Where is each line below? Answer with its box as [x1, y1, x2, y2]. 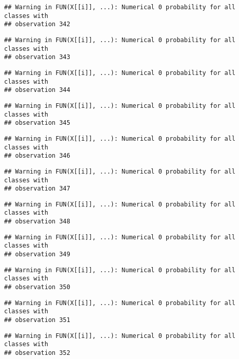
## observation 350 [4, 284, 70, 291]
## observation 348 [4, 218, 70, 225]
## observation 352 [4, 349, 70, 356]
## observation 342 [4, 21, 70, 28]
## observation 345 [4, 119, 70, 127]
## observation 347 [4, 185, 70, 193]
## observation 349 [4, 251, 70, 258]
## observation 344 [4, 86, 70, 94]
